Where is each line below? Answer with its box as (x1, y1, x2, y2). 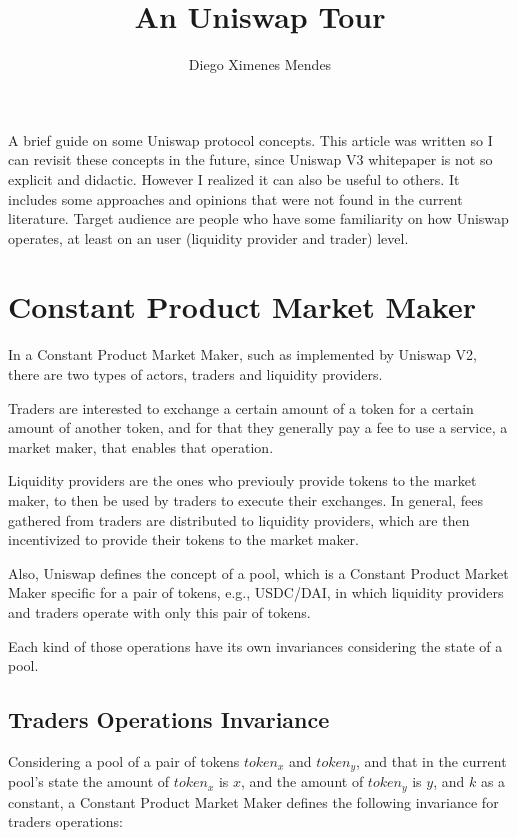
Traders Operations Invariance (8, 704, 330, 735)
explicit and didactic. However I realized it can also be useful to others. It (8, 168, 460, 189)
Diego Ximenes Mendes (188, 54, 332, 75)
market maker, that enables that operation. (8, 436, 274, 457)
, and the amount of (241, 771, 364, 792)
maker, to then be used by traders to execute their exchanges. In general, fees (8, 489, 483, 510)
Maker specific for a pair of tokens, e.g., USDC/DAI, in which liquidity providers (8, 582, 504, 603)
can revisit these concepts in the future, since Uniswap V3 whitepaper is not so (8, 149, 493, 170)
